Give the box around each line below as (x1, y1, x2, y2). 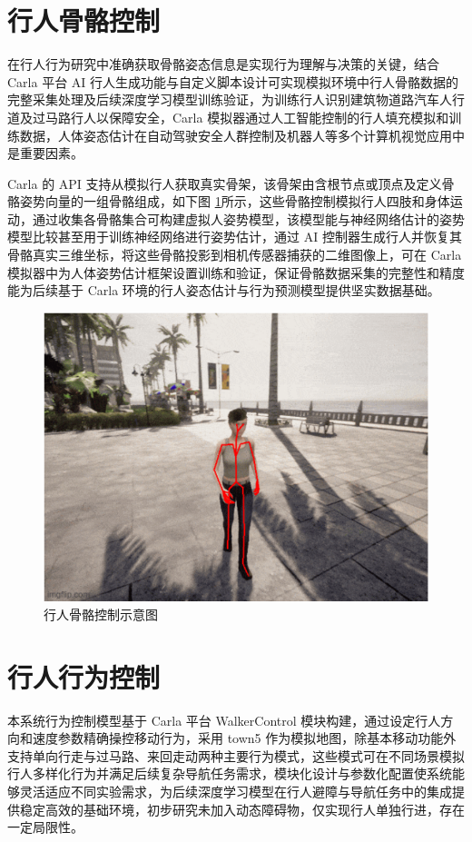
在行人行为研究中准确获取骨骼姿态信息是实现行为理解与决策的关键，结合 (7, 54, 439, 74)
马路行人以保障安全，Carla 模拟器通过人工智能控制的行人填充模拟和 (44, 107, 449, 126)
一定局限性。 (7, 817, 84, 837)
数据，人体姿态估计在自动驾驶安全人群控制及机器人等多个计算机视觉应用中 (19, 125, 465, 144)
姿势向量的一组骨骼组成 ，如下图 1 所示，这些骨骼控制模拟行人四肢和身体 (19, 192, 450, 211)
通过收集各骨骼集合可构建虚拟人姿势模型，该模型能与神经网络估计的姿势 (32, 209, 465, 228)
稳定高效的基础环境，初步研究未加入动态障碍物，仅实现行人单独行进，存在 (19, 799, 465, 818)
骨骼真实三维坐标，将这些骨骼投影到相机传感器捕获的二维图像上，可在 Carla (7, 245, 462, 264)
